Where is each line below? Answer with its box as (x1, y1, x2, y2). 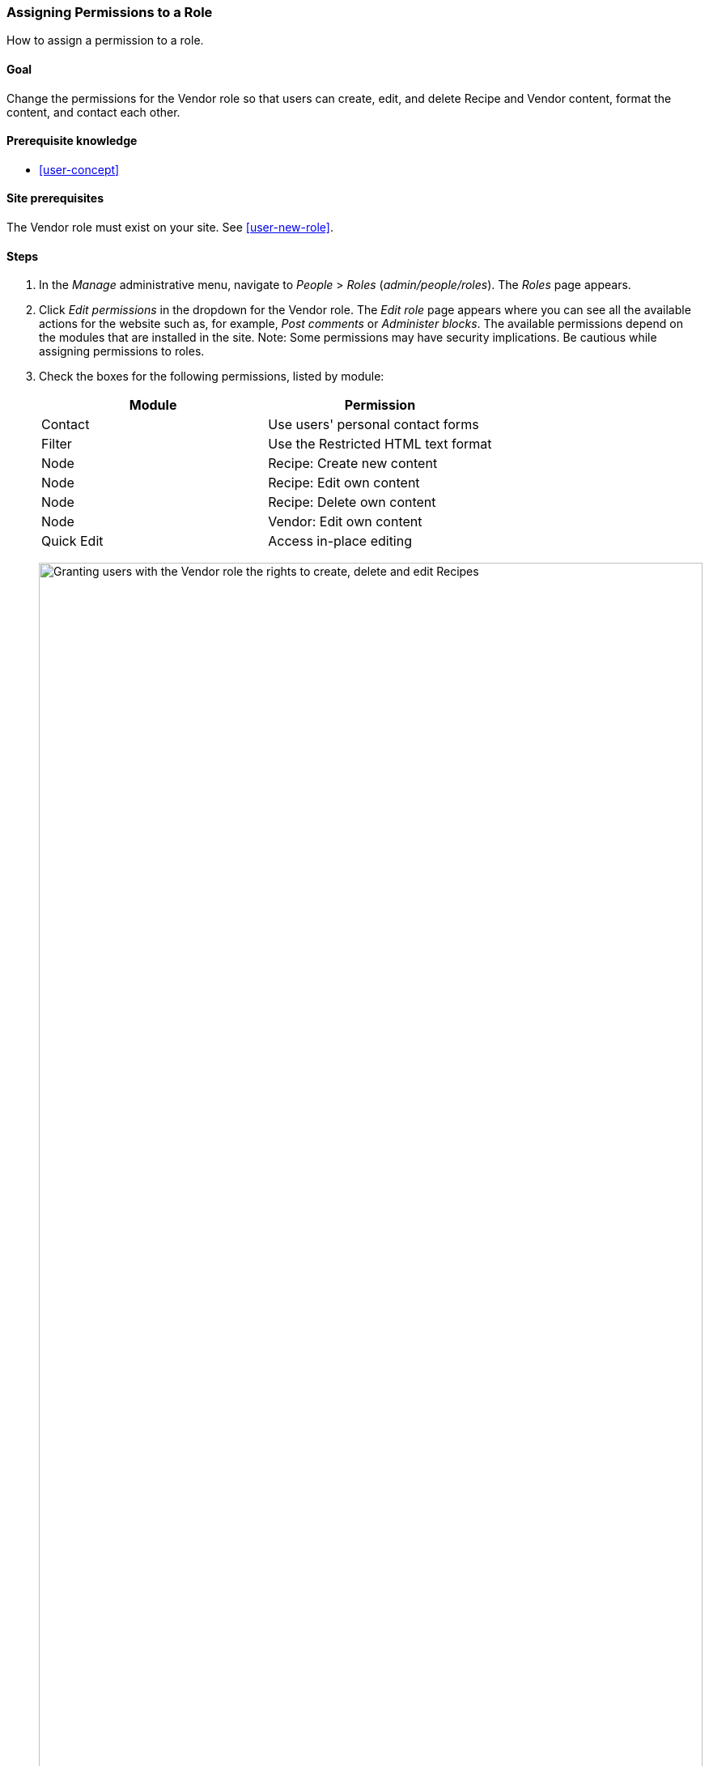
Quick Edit (41, 533, 104, 550)
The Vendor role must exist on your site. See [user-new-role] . (6, 220, 333, 235)
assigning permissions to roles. (39, 344, 205, 359)
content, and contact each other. (6, 104, 180, 119)
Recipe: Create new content (268, 455, 438, 472)
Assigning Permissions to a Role (6, 4, 213, 20)
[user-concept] (39, 162, 120, 177)
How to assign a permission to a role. (6, 33, 204, 48)
